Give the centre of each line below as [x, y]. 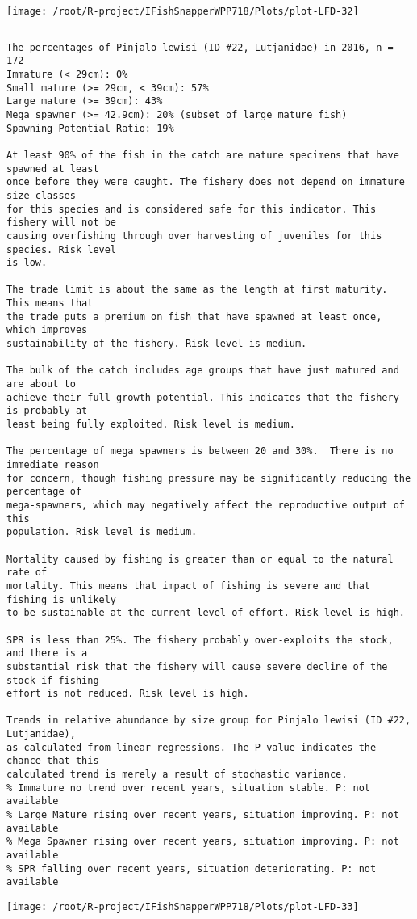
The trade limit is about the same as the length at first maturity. [197, 290]
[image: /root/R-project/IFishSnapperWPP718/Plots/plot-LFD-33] [183, 907]
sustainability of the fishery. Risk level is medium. [157, 344]
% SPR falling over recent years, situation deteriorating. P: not [192, 868]
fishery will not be [62, 223]
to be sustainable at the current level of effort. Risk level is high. [206, 613]
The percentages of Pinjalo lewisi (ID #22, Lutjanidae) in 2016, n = [200, 47]
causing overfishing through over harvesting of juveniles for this [194, 236]
